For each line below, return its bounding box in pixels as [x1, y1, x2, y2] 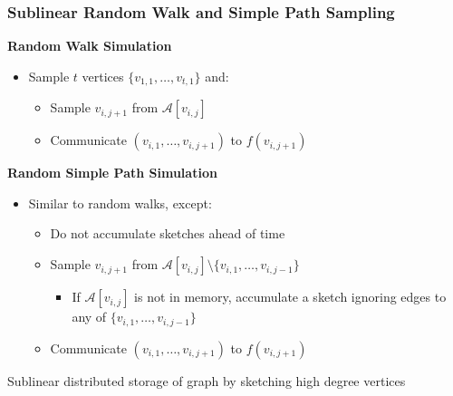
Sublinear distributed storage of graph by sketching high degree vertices [7, 371, 406, 390]
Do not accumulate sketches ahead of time [50, 224, 285, 243]
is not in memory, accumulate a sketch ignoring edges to [134, 287, 447, 306]
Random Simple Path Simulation [7, 163, 217, 182]
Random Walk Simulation [7, 36, 172, 55]
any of [72, 307, 107, 326]
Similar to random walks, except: [28, 193, 212, 212]
